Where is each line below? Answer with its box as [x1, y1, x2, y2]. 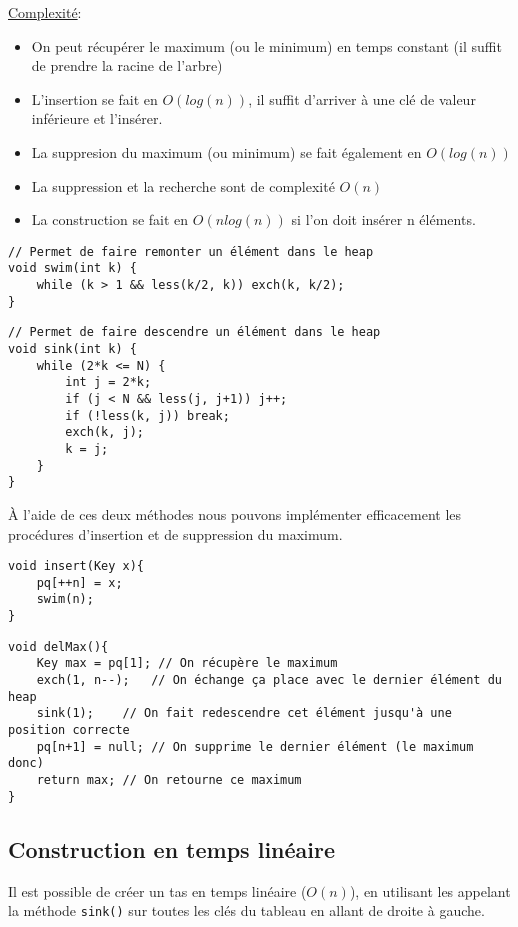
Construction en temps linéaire [8, 833, 336, 864]
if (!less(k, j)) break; [65, 408, 230, 423]
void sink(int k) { [8, 342, 137, 357]
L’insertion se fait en [31, 88, 158, 109]
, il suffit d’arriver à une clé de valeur [248, 88, 476, 109]
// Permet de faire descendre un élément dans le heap [8, 325, 381, 340]
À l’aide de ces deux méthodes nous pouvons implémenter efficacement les [8, 503, 462, 524]
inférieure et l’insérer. [31, 108, 163, 129]
